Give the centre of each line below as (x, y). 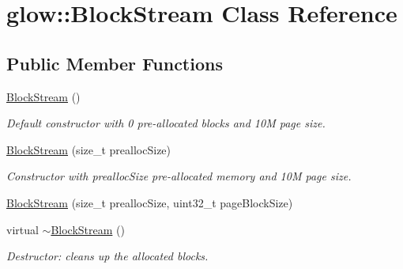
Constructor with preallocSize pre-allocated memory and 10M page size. (179, 176)
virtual (23, 229)
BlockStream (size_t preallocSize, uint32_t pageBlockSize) (150, 202)
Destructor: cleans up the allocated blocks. (107, 256)
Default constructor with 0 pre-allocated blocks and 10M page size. (166, 123)
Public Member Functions (115, 63)
